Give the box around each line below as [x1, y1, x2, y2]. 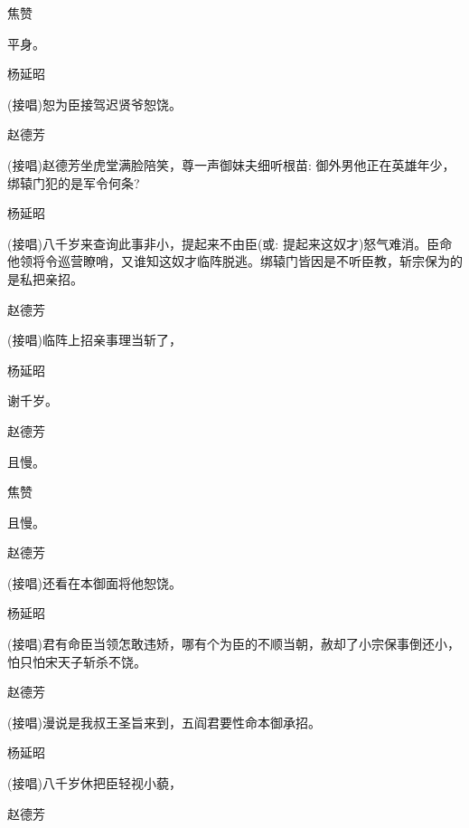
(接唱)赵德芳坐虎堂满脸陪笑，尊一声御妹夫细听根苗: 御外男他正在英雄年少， [7, 155, 455, 174]
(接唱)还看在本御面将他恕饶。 [7, 573, 182, 592]
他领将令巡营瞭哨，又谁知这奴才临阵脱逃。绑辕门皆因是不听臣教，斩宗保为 [7, 252, 450, 271]
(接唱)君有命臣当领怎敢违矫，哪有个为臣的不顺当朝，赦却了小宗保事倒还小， [7, 634, 460, 653]
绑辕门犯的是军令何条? [7, 173, 140, 192]
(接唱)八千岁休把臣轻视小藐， [7, 774, 182, 793]
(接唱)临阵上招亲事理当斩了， [7, 330, 182, 349]
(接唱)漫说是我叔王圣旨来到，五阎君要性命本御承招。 [7, 712, 321, 731]
